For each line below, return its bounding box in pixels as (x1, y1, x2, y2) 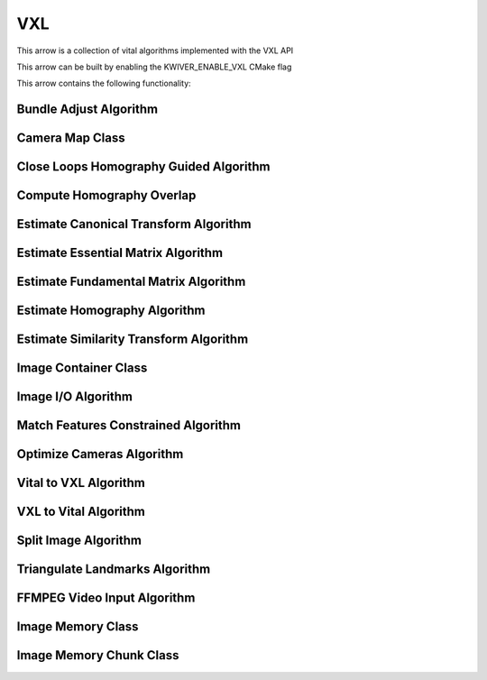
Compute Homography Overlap (16, 188, 197, 203)
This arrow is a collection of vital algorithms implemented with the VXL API (16, 45, 294, 56)
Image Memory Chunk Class (16, 648, 179, 663)
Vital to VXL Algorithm (16, 475, 146, 491)
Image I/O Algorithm (16, 389, 133, 405)
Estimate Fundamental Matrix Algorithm (16, 274, 246, 289)
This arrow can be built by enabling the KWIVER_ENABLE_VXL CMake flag (16, 61, 292, 72)
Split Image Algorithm (16, 533, 142, 548)
